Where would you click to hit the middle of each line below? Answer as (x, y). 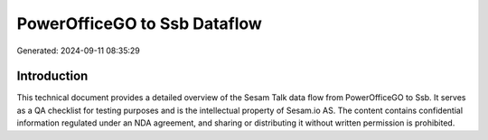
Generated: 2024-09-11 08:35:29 (78, 51)
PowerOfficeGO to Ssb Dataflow (139, 23)
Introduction (52, 76)
